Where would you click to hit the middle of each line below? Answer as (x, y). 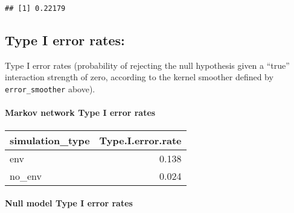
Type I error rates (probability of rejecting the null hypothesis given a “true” (147, 65)
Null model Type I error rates (69, 203)
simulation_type (50, 140)
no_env (26, 176)
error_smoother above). (50, 89)
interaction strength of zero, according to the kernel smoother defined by (139, 77)
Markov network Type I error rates (80, 113)
